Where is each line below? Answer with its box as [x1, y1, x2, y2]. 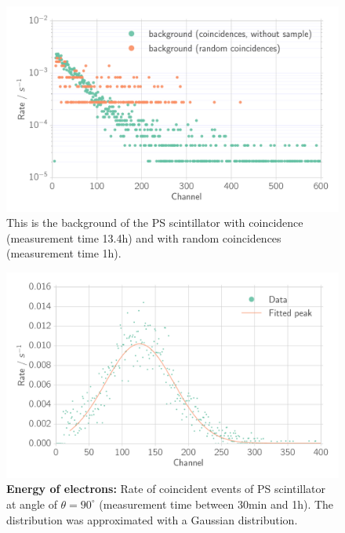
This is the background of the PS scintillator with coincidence [6, 214, 303, 231]
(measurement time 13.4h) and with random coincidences [6, 229, 281, 246]
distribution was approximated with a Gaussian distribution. [6, 511, 298, 528]
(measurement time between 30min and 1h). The [99, 495, 334, 512]
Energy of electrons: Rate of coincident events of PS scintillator [6, 480, 326, 497]
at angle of [6, 495, 57, 512]
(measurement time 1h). [6, 245, 122, 261]
